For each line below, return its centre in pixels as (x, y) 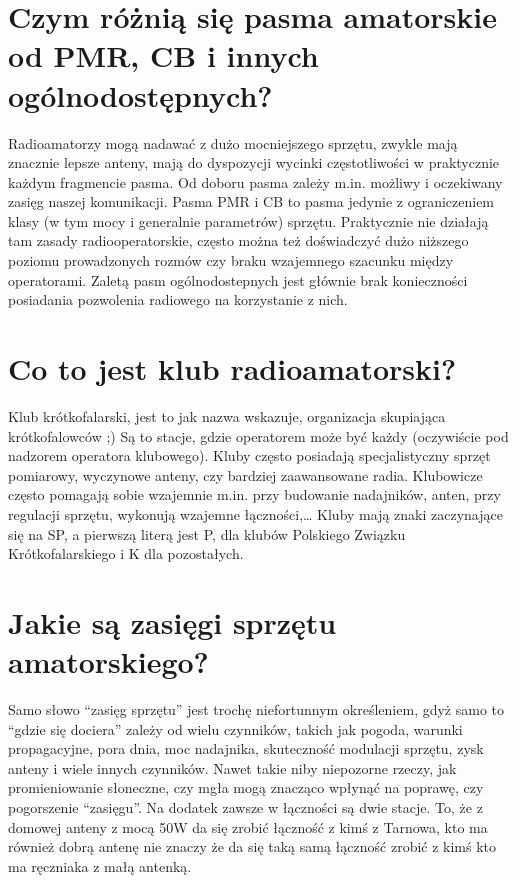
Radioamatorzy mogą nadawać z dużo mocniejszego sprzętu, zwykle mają (233, 142)
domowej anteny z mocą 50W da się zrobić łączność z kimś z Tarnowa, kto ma (248, 826)
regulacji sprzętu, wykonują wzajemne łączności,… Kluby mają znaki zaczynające (255, 513)
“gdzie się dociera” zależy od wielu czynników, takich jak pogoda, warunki (235, 728)
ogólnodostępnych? (140, 94)
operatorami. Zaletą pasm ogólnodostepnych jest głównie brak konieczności (238, 279)
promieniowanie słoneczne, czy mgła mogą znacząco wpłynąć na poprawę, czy (246, 787)
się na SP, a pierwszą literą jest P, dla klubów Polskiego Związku (207, 533)
